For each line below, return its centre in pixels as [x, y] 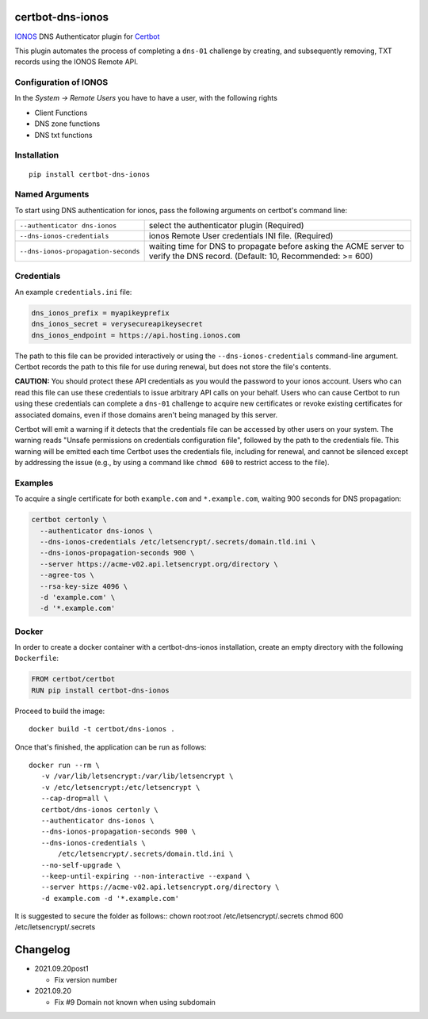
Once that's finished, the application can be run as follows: [111, 747]
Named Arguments [52, 194]
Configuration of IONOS [61, 82]
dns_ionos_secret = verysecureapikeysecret [117, 324]
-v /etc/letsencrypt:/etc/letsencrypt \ [120, 787]
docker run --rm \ [65, 765]
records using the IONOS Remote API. [76, 62]
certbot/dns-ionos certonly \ [99, 809]
